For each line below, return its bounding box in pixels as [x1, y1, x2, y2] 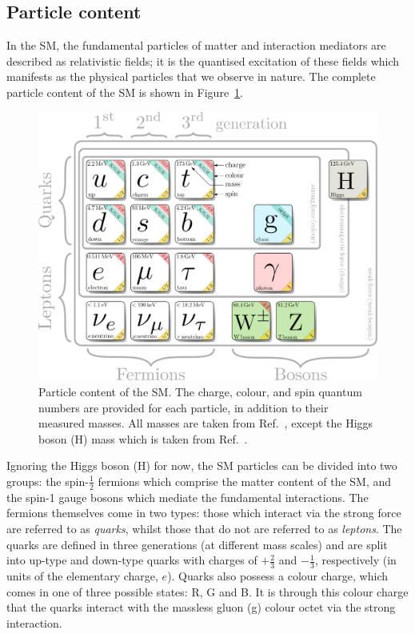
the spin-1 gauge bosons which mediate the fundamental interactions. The [6, 488, 369, 505]
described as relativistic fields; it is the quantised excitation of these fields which [6, 52, 400, 69]
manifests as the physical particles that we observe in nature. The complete [6, 68, 376, 85]
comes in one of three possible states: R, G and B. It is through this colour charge [6, 583, 409, 600]
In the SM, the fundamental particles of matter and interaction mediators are [6, 37, 386, 54]
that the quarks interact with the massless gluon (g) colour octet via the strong [6, 599, 396, 616]
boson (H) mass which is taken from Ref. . [38, 430, 248, 447]
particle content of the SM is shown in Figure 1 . [6, 83, 244, 100]
